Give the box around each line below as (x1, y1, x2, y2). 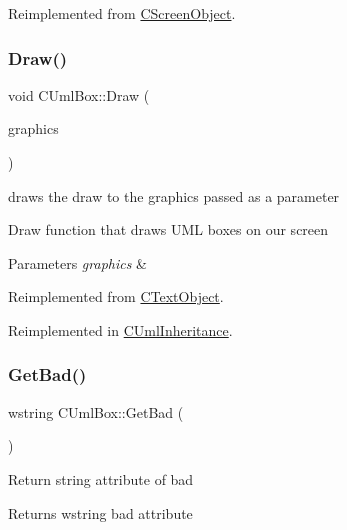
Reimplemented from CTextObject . (8, 286, 224, 307)
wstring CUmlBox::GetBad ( (8, 401, 184, 422)
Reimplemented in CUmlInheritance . (8, 319, 233, 340)
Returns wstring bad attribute (8, 502, 193, 523)
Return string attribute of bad (8, 468, 194, 489)
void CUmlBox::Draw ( (8, 84, 150, 105)
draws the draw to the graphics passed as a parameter (8, 185, 340, 206)
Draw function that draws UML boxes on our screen (8, 219, 329, 240)
